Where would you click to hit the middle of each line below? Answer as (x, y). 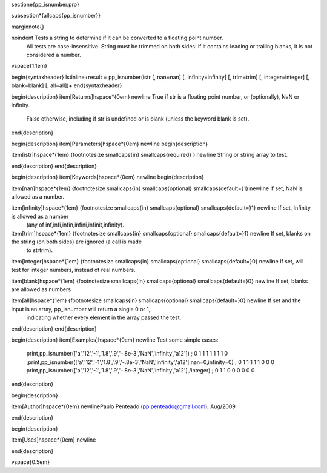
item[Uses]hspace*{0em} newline (54, 440)
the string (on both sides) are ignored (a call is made (77, 242)
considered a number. (54, 55)
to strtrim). (40, 250)
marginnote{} (28, 27)
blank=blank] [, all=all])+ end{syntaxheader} (67, 85)
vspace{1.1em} (29, 66)
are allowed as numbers (41, 289)
